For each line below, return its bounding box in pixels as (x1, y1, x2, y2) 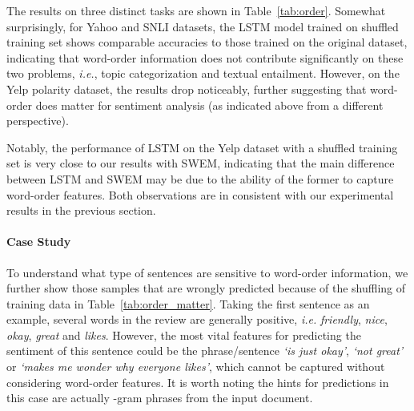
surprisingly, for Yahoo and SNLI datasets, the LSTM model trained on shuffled (6, 18, 399, 34)
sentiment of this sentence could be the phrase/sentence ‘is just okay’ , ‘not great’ (6, 342, 404, 359)
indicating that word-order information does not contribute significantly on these (6, 49, 404, 66)
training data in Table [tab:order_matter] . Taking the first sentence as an (6, 295, 370, 312)
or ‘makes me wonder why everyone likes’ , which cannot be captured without (6, 358, 385, 375)
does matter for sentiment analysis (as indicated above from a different (35, 96, 384, 113)
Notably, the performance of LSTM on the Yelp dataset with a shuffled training (6, 139, 398, 155)
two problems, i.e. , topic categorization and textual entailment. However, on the (6, 65, 400, 82)
